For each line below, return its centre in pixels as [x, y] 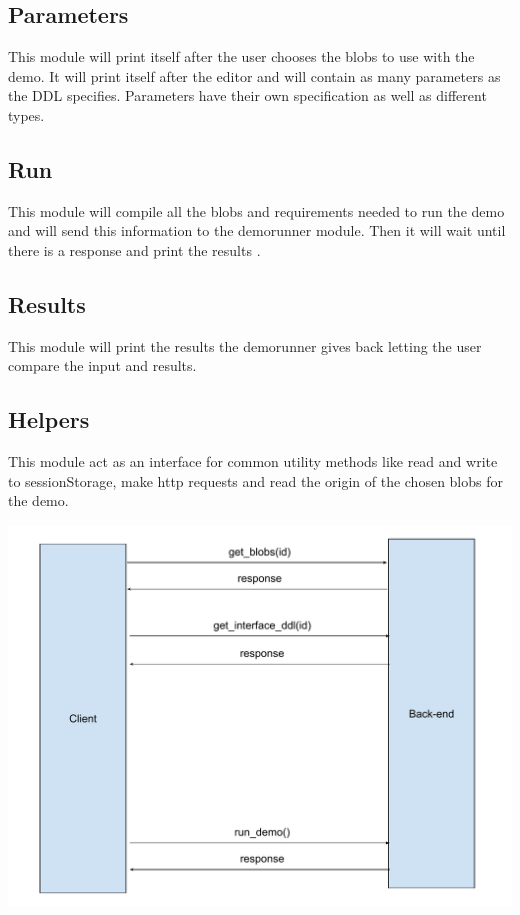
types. [26, 114]
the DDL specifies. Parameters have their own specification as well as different [247, 95]
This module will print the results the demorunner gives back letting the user [245, 345]
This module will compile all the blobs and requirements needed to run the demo [256, 210]
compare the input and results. [102, 365]
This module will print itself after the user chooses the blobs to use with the [241, 56]
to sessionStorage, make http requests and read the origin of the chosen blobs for [255, 480]
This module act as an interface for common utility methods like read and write [253, 461]
